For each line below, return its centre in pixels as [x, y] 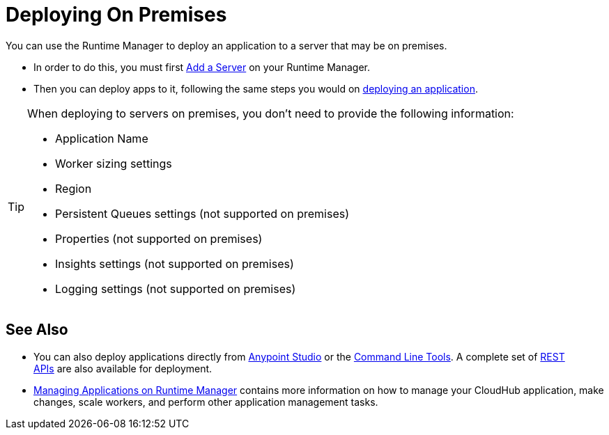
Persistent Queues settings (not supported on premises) [202, 213]
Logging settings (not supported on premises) [176, 288]
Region [74, 188]
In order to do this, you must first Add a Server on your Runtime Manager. [202, 67]
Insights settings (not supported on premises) [175, 263]
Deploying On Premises [116, 15]
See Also [37, 330]
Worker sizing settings [114, 163]
